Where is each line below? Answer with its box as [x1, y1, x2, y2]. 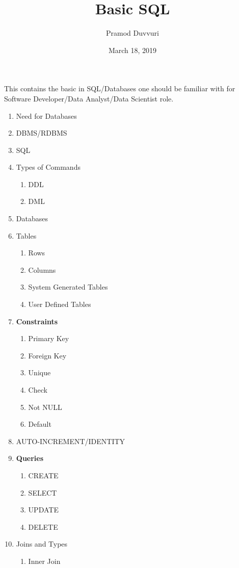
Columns [28, 264, 56, 275]
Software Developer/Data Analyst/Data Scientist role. [4, 93, 174, 104]
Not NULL [28, 401, 62, 412]
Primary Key [28, 333, 69, 344]
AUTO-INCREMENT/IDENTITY [16, 435, 125, 446]
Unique [28, 367, 51, 378]
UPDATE [28, 504, 59, 515]
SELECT [28, 487, 57, 498]
